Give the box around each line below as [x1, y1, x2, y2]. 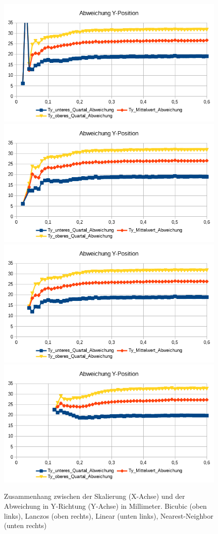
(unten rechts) [4, 520, 47, 531]
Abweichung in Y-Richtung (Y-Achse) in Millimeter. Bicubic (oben [4, 501, 207, 511]
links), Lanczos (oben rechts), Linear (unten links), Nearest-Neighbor [4, 510, 214, 521]
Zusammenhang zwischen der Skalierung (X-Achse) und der [4, 491, 185, 501]
